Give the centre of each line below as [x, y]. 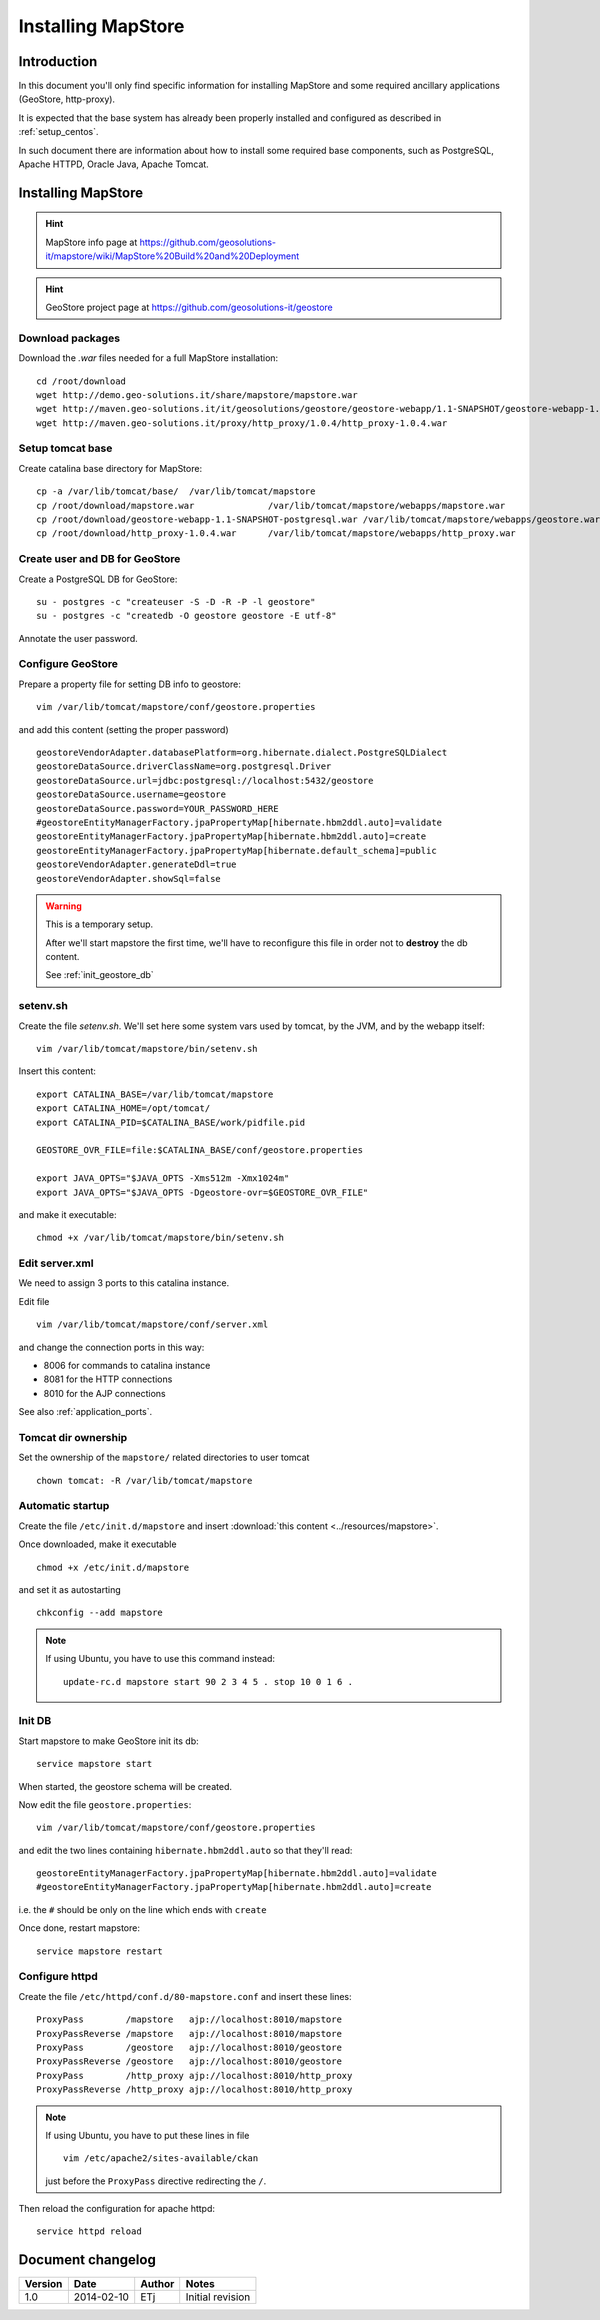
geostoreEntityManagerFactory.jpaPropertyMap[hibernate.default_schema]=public [236, 850]
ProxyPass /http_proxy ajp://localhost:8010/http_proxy [194, 2075]
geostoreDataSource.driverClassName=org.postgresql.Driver [184, 766]
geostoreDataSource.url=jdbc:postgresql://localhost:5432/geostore [205, 780]
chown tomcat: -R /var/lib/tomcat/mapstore [144, 1480]
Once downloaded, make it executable [97, 1544]
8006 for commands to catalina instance [127, 1366]
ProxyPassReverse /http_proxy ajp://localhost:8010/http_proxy [194, 2089]
